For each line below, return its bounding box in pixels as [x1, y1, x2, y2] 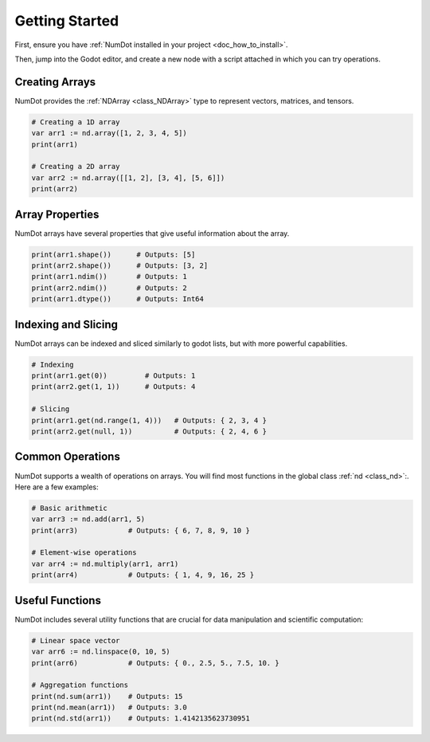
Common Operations [14, 450, 121, 464]
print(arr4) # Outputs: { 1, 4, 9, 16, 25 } [31, 571, 255, 579]
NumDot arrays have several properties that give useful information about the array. [14, 228, 290, 238]
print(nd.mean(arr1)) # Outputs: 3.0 [31, 703, 187, 713]
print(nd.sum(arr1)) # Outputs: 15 [31, 692, 183, 701]
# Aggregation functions [31, 681, 129, 689]
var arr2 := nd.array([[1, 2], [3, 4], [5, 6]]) [31, 173, 225, 183]
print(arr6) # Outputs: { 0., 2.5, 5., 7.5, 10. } [31, 658, 279, 667]
